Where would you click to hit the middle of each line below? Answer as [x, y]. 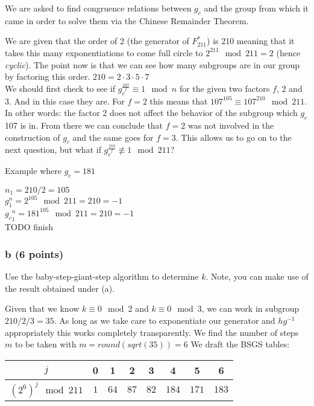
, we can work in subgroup [250, 308]
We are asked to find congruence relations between [98, 8]
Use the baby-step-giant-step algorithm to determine [102, 276]
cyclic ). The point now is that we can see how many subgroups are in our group [152, 64]
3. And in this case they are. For [65, 101]
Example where [33, 171]
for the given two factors [225, 88]
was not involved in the [231, 125]
